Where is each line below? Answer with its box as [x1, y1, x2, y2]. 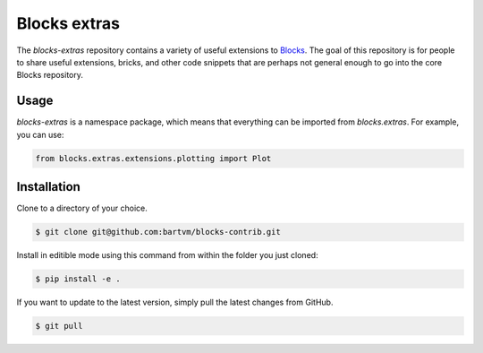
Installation [16, 179, 80, 194]
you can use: [16, 129, 64, 140]
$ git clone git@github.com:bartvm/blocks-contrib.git [35, 227, 281, 237]
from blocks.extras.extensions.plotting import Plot [35, 153, 272, 163]
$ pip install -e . [35, 274, 121, 284]
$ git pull [35, 321, 83, 331]
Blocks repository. [16, 70, 84, 81]
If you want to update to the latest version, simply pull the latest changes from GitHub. [16, 297, 334, 308]
